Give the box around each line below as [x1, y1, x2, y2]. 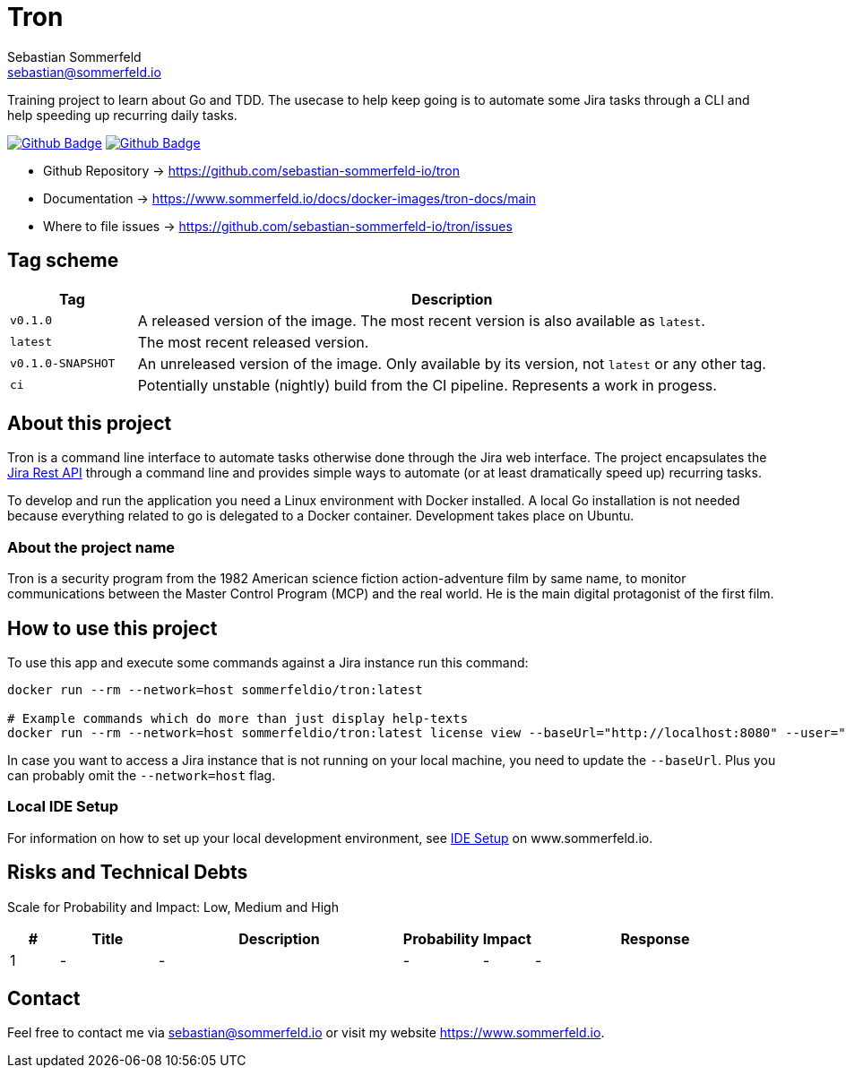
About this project [7, 412, 172, 435]
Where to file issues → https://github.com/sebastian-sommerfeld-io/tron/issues [43, 218, 513, 234]
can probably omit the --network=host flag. [7, 768, 276, 784]
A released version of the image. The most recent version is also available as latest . [137, 311, 705, 330]
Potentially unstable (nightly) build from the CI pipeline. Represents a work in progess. [137, 375, 717, 394]
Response [620, 929, 690, 948]
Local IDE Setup [7, 797, 119, 816]
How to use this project [7, 616, 218, 640]
